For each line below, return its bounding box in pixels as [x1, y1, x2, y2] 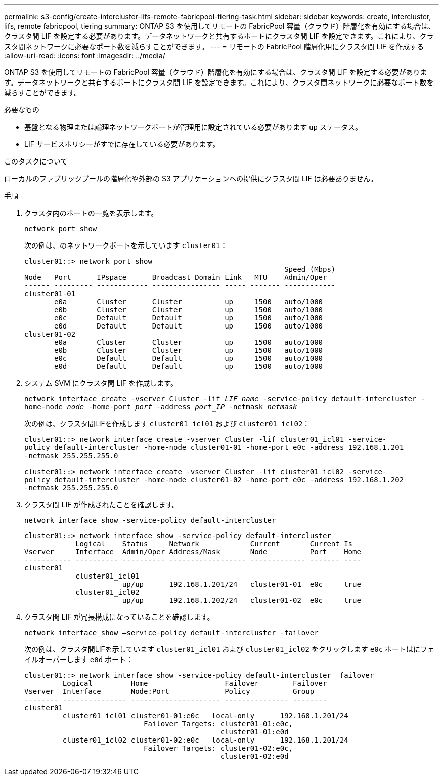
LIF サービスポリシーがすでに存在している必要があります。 [24, 140, 220, 148]
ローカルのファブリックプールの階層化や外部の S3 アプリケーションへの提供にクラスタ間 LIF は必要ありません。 [4, 174, 378, 183]
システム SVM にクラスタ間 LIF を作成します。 [24, 379, 178, 387]
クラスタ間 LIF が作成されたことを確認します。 [24, 500, 180, 509]
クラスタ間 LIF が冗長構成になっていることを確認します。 [24, 612, 214, 621]
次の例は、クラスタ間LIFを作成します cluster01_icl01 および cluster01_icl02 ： [24, 419, 310, 428]
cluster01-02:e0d [220, 752, 289, 760]
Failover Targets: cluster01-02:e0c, [144, 744, 293, 752]
